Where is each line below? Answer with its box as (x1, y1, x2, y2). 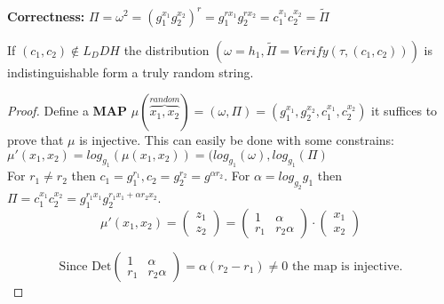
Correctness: (7, 6, 85, 25)
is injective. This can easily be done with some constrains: (79, 131, 394, 149)
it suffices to (371, 101, 438, 120)
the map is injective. (291, 260, 403, 273)
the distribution (123, 40, 210, 59)
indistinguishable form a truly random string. (7, 62, 254, 81)
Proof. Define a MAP (7, 101, 128, 120)
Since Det (59, 260, 112, 273)
